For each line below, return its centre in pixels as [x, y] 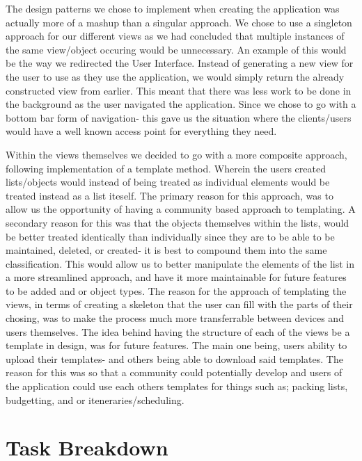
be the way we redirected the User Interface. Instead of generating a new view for [180, 63]
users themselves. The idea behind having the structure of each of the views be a [178, 331]
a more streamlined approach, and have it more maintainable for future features [176, 277]
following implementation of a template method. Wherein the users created [166, 168]
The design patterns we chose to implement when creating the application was [173, 8]
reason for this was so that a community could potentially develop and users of [174, 372]
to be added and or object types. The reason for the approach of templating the [176, 290]
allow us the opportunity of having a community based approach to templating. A [181, 209]
